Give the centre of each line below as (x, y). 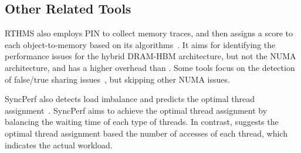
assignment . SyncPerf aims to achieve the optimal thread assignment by (136, 110)
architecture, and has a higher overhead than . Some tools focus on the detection (150, 67)
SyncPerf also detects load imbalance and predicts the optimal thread (130, 99)
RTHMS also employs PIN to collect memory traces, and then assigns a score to (149, 33)
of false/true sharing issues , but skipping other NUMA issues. (117, 79)
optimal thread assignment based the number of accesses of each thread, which (146, 133)
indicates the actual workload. (59, 144)
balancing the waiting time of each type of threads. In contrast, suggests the (142, 122)
